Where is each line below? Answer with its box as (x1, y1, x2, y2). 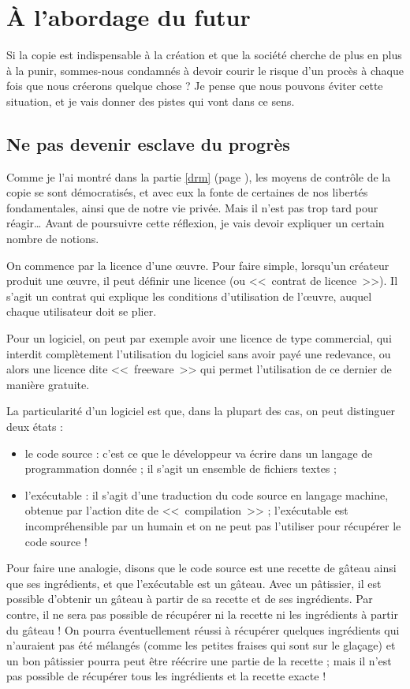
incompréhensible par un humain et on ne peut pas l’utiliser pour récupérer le (24, 517, 401, 534)
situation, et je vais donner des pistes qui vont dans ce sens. (6, 92, 295, 109)
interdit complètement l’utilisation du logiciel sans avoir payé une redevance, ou (6, 345, 391, 361)
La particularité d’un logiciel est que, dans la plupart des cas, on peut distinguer (6, 403, 396, 419)
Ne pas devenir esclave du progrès (6, 131, 290, 155)
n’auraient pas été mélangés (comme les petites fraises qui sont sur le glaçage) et (6, 637, 396, 653)
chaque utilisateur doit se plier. (6, 303, 157, 320)
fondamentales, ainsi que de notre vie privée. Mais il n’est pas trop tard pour (6, 199, 378, 215)
